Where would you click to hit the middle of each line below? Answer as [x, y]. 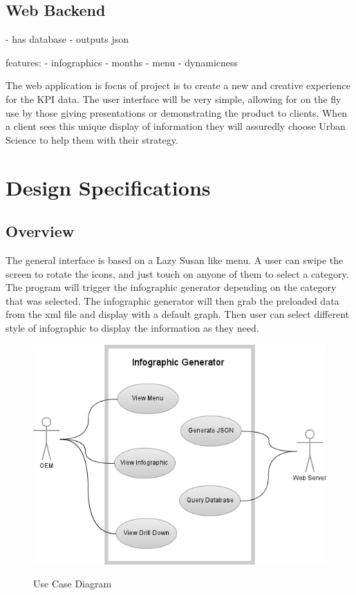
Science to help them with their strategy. [92, 139]
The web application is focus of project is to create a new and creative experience [178, 85]
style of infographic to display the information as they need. [132, 327]
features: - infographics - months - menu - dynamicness [122, 62]
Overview [40, 231]
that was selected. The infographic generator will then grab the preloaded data [172, 300]
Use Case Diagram [73, 584]
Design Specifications [108, 187]
